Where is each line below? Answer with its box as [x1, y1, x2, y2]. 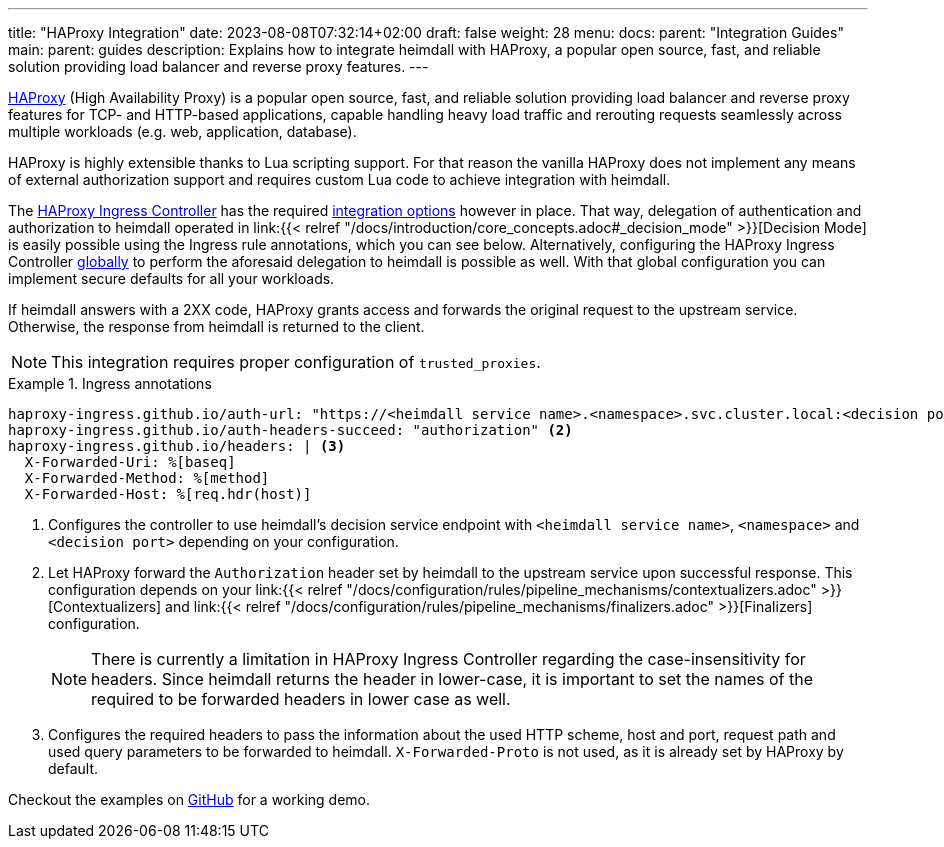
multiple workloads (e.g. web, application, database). [8, 123, 357, 140]
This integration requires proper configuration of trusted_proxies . [51, 352, 541, 372]
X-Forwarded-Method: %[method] [24, 470, 270, 486]
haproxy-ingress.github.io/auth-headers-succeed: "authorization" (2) [8, 422, 573, 438]
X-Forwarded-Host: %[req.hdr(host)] [24, 486, 312, 502]
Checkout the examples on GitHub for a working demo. [8, 791, 371, 808]
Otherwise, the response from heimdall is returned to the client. [8, 318, 425, 335]
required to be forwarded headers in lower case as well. [91, 689, 511, 709]
